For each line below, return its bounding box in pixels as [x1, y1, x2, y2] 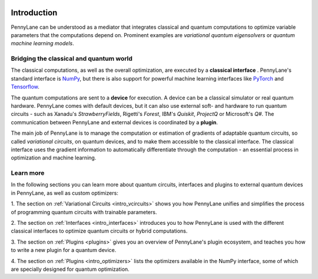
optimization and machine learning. [11, 154, 97, 161]
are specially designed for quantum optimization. [11, 265, 130, 273]
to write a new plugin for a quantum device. [11, 247, 117, 254]
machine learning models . [11, 40, 74, 47]
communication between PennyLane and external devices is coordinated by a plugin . [11, 118, 218, 126]
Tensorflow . [11, 83, 39, 91]
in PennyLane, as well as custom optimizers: [11, 189, 119, 197]
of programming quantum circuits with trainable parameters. [11, 208, 157, 215]
